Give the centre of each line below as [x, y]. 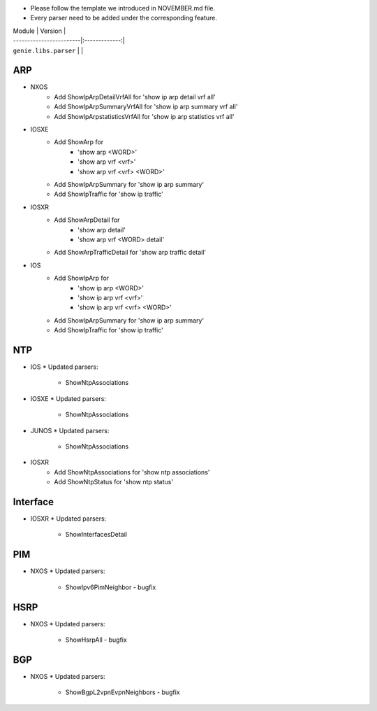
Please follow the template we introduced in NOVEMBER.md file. [123, 8]
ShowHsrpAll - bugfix [96, 640]
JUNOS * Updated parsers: [70, 430]
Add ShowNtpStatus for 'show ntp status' [114, 482]
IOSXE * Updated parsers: [68, 398]
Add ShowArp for [79, 142]
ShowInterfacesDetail [96, 535]
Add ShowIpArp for [82, 278]
